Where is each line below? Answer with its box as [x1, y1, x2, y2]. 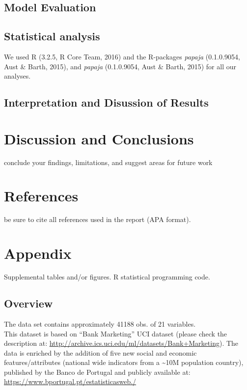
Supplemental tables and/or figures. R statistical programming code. [4, 272, 210, 282]
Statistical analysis [4, 28, 100, 44]
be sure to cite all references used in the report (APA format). [4, 214, 191, 224]
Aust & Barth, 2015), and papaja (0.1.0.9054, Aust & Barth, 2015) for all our [4, 61, 236, 71]
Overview [4, 296, 53, 311]
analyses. [4, 71, 31, 81]
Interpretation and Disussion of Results [4, 95, 209, 110]
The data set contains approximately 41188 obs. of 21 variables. [4, 318, 196, 329]
